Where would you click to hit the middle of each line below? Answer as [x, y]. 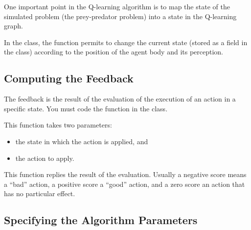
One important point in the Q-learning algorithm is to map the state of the [117, 6]
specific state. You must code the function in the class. [86, 108]
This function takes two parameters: [58, 125]
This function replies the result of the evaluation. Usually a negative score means [125, 174]
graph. [13, 26]
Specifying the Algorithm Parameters [101, 220]
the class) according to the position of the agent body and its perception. [114, 52]
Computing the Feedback [69, 78]
